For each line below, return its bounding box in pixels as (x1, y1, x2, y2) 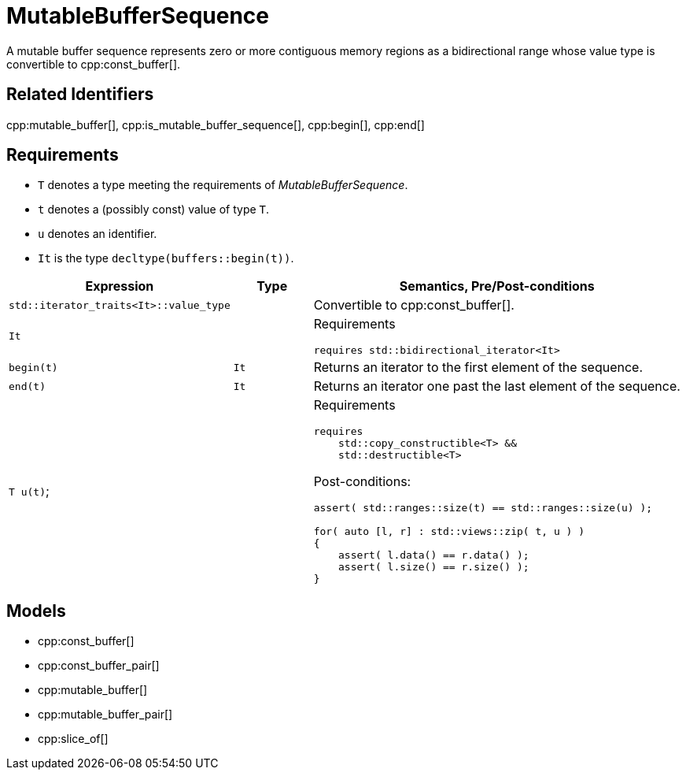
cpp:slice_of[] (38, 732, 109, 746)
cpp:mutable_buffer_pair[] (38, 707, 173, 722)
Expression (85, 278, 154, 295)
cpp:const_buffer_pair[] (38, 659, 160, 673)
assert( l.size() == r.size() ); (337, 561, 529, 574)
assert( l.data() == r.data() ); (337, 549, 529, 562)
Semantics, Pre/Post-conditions (399, 278, 595, 295)
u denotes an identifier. (38, 227, 157, 241)
